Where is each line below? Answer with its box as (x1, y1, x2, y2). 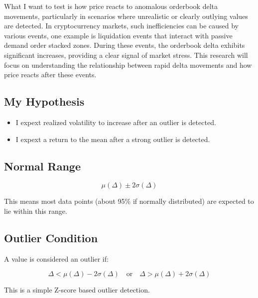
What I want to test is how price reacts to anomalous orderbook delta (4, 1, 218, 11)
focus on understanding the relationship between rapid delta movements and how (4, 59, 252, 70)
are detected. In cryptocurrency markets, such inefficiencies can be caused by (4, 20, 239, 31)
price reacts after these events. (4, 69, 97, 80)
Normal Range (4, 158, 81, 173)
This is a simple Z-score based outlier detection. (4, 285, 150, 295)
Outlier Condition (4, 230, 98, 245)
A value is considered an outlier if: (4, 253, 109, 264)
